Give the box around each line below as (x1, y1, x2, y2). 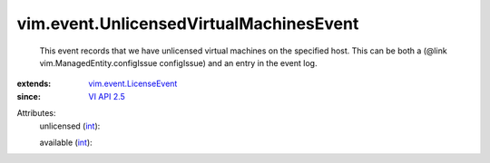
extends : (16, 78, 52, 90)
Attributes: (16, 108, 56, 119)
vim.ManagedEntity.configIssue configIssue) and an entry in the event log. (39, 57, 318, 68)
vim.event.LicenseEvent (88, 78, 178, 90)
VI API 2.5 (88, 91, 126, 101)
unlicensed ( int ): (39, 120, 101, 131)
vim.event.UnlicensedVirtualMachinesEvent (16, 14, 359, 34)
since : (16, 91, 41, 101)
